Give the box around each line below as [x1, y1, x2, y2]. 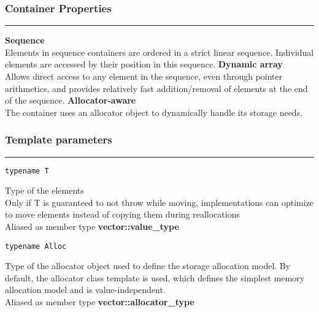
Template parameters [5, 132, 112, 147]
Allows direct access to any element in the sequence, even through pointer [5, 70, 283, 82]
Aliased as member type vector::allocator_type [5, 295, 194, 308]
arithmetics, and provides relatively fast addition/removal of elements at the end [5, 82, 308, 94]
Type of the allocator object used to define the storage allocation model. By [5, 259, 291, 272]
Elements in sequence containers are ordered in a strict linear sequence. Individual [5, 45, 314, 58]
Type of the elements [5, 184, 84, 197]
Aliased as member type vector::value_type [5, 220, 179, 233]
